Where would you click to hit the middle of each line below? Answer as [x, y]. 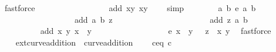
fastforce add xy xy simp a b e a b [130, 8]
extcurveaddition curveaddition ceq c [93, 42]
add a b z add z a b [161, 19]
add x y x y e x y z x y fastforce [156, 31]
